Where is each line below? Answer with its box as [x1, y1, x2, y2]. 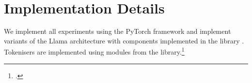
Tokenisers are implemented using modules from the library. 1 [4, 45, 185, 56]
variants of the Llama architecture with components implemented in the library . [4, 35, 244, 45]
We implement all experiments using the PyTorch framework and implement [4, 26, 231, 36]
